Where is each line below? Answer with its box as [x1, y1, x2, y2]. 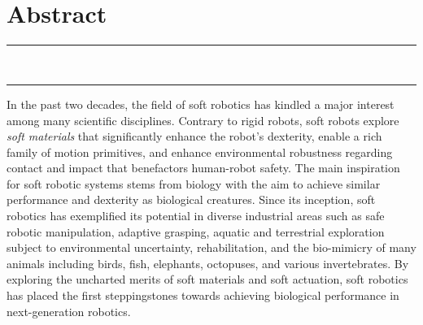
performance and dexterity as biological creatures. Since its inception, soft [7, 191, 376, 208]
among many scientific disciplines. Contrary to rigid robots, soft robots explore [7, 111, 399, 128]
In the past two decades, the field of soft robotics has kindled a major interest [7, 95, 395, 112]
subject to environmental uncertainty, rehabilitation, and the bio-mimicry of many [7, 239, 416, 256]
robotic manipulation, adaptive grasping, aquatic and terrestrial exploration [7, 223, 385, 240]
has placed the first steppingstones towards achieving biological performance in [7, 287, 399, 304]
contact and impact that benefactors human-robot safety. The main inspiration [7, 159, 400, 176]
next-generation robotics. [7, 302, 131, 319]
